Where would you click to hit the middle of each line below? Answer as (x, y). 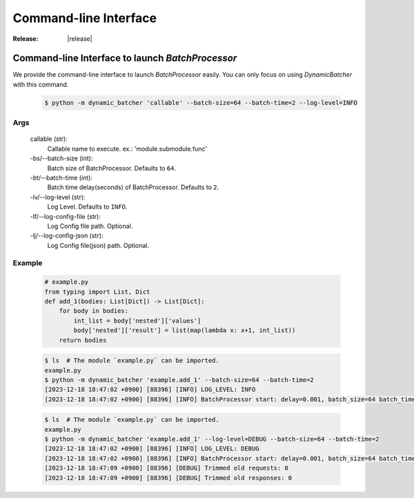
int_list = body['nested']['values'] (137, 320)
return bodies (83, 340)
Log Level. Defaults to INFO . (87, 207)
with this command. (41, 84)
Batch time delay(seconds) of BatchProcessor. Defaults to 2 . (133, 187)
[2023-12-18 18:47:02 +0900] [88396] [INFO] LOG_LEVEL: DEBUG (152, 449)
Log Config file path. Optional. (90, 226)
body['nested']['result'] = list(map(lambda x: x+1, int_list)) (185, 331)
